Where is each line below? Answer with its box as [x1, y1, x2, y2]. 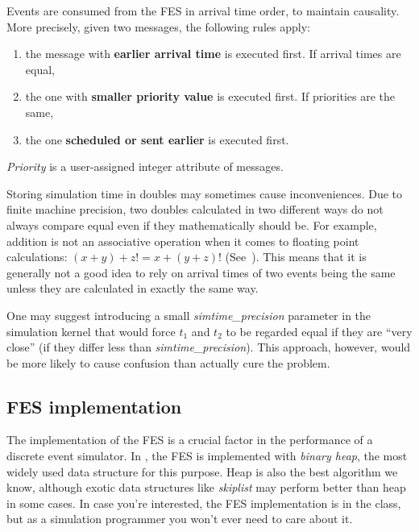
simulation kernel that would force [6, 322, 176, 339]
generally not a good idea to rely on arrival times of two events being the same [6, 264, 396, 281]
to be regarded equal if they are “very [226, 322, 413, 339]
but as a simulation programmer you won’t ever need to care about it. [6, 510, 353, 527]
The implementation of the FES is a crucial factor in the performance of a [6, 431, 373, 448]
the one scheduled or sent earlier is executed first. [25, 131, 289, 148]
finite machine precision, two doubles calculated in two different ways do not [6, 201, 384, 218]
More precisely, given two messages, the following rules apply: [6, 18, 310, 35]
